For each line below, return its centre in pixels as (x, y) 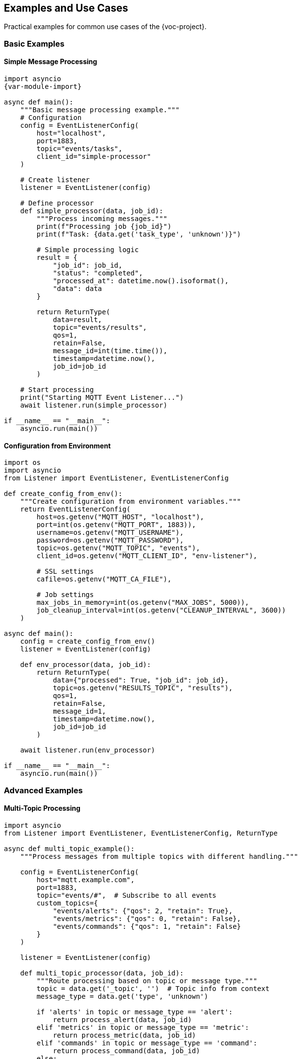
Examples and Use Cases (66, 8)
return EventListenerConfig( (75, 509)
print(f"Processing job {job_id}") (104, 227)
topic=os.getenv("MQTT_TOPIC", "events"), (118, 548)
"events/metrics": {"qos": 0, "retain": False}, (147, 918)
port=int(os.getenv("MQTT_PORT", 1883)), (116, 525)
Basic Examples (34, 43)
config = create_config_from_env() (87, 641)
